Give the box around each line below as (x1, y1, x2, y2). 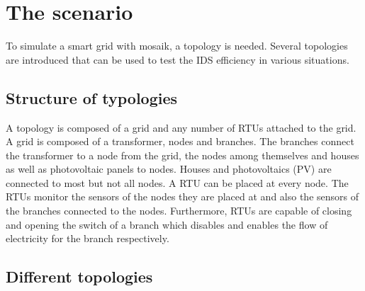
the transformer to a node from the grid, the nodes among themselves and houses (6, 147, 359, 162)
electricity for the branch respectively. (6, 231, 169, 246)
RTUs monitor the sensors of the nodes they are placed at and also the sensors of (6, 189, 359, 204)
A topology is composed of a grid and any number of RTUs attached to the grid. (6, 120, 356, 135)
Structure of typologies (6, 86, 178, 108)
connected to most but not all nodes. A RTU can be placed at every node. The (6, 175, 349, 190)
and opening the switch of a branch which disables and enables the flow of (6, 217, 328, 232)
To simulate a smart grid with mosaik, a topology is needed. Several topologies (6, 38, 348, 53)
